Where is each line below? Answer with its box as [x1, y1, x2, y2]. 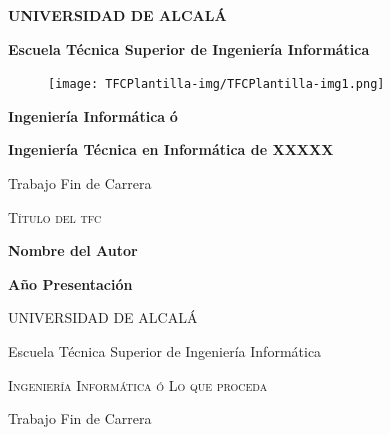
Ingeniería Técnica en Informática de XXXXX [8, 139, 334, 160]
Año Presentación [8, 273, 133, 294]
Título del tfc [8, 206, 102, 227]
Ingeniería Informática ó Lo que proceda [8, 374, 268, 395]
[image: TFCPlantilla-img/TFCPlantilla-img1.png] [48, 77, 385, 92]
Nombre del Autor [8, 240, 138, 261]
